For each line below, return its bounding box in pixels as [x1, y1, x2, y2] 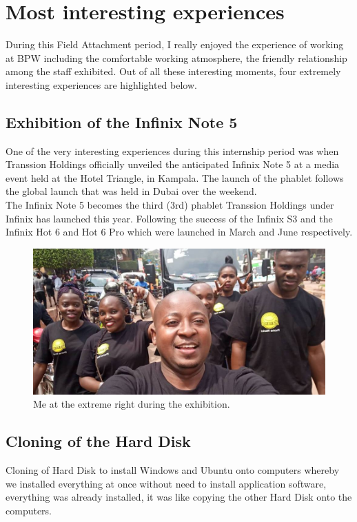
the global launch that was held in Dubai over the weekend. [6, 184, 257, 198]
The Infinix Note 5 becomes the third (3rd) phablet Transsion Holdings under [6, 198, 334, 212]
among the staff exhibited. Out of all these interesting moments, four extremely [6, 64, 341, 79]
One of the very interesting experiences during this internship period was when [6, 143, 339, 158]
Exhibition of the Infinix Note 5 [6, 111, 238, 132]
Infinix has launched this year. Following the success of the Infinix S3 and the [6, 211, 333, 225]
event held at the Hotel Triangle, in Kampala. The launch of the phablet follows [6, 170, 344, 185]
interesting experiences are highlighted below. [6, 77, 197, 92]
